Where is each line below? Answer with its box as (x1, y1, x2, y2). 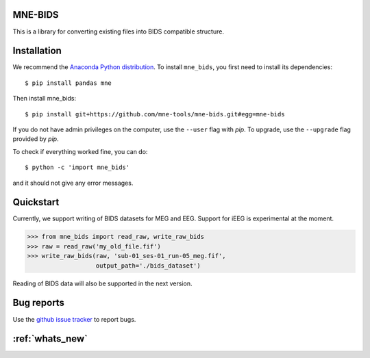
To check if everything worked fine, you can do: (12, 147, 148, 155)
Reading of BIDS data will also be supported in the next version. (12, 279, 193, 287)
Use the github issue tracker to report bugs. (12, 315, 136, 323)
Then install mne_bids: (12, 94, 77, 103)
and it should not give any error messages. (12, 179, 134, 187)
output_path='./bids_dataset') (95, 261, 201, 270)
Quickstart (12, 196, 60, 208)
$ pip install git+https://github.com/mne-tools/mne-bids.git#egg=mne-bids (25, 110, 285, 118)
